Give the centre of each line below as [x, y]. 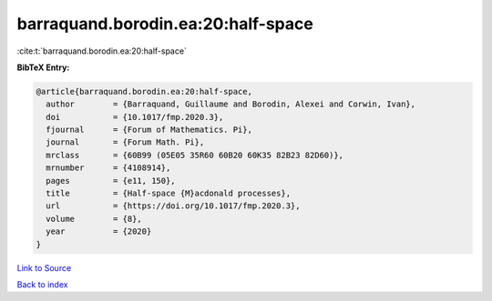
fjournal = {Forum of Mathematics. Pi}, [149, 130]
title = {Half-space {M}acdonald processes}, [169, 194]
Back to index [42, 284]
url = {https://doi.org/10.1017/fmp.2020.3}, [173, 206]
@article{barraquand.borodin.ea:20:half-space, [144, 91]
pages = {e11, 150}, [111, 181]
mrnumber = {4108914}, [108, 168]
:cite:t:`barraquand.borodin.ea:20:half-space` [102, 51]
